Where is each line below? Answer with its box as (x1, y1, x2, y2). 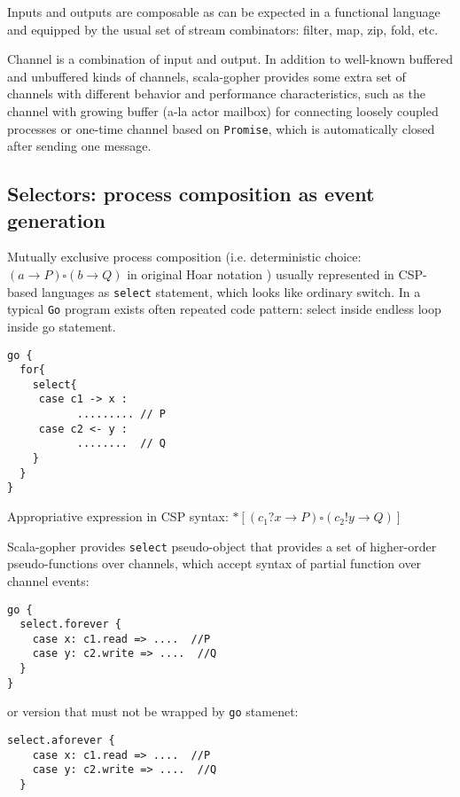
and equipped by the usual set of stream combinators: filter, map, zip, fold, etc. (7, 20, 439, 38)
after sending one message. (7, 137, 152, 155)
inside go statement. (7, 316, 116, 335)
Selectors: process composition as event (7, 180, 375, 207)
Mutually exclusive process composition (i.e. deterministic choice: (7, 247, 362, 266)
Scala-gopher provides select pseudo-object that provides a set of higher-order (7, 536, 437, 555)
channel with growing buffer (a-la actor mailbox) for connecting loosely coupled (7, 101, 439, 120)
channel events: (7, 571, 90, 590)
